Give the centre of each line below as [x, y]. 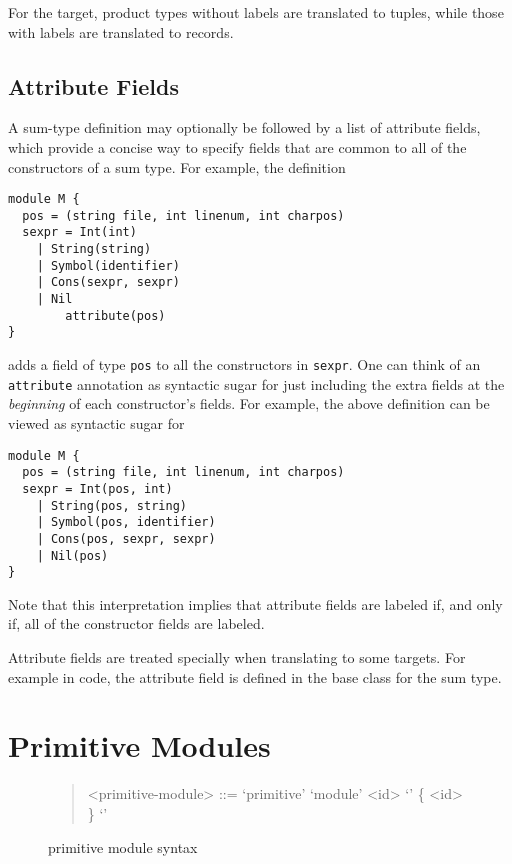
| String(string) [94, 249]
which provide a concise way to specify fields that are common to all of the [237, 146]
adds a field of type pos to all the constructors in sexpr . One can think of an [244, 364]
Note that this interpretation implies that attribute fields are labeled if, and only [255, 603]
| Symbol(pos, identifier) [126, 522]
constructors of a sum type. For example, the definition [177, 166]
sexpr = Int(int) [79, 232]
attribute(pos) [115, 315]
